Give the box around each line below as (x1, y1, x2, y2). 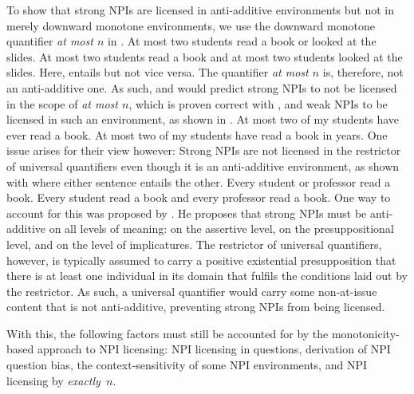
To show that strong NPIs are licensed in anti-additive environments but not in (6, 2, 395, 18)
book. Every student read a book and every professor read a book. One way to (6, 189, 391, 206)
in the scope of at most (6, 95, 118, 112)
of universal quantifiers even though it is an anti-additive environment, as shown (6, 157, 400, 174)
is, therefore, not (322, 64, 404, 81)
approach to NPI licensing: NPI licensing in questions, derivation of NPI (37, 341, 391, 357)
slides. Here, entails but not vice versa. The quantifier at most (6, 64, 309, 81)
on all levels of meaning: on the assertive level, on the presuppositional (49, 220, 394, 237)
